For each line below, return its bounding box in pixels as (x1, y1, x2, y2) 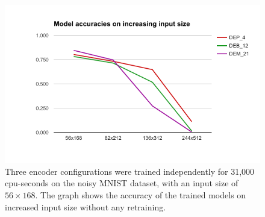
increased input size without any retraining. (5, 200, 166, 213)
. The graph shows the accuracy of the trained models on (35, 188, 246, 201)
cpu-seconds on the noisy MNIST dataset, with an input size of (5, 177, 238, 189)
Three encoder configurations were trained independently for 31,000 (5, 165, 255, 177)
